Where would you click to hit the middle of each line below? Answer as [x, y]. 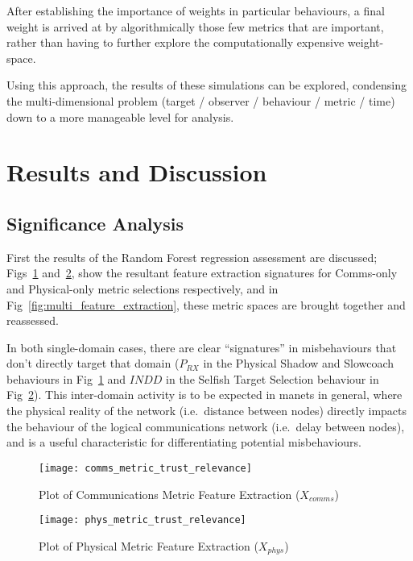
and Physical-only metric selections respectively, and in [142, 288]
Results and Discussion [137, 172]
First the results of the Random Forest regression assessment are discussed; [192, 257]
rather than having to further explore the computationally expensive [176, 42]
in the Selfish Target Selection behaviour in [273, 378]
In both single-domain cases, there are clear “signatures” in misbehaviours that [202, 347]
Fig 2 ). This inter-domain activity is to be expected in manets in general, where [204, 395]
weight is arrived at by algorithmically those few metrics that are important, [195, 26]
